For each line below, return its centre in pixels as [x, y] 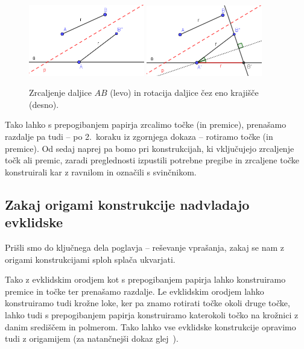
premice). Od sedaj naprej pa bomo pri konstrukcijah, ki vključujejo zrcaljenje [150, 148]
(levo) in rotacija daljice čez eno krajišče [184, 93]
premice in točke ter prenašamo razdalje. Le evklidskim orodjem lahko [135, 291]
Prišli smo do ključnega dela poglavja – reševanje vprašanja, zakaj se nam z [145, 247]
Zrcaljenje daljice [60, 93]
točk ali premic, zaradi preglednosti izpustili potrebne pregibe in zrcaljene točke [152, 160]
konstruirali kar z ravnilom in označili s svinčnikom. [101, 171]
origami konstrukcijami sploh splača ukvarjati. [90, 259]
